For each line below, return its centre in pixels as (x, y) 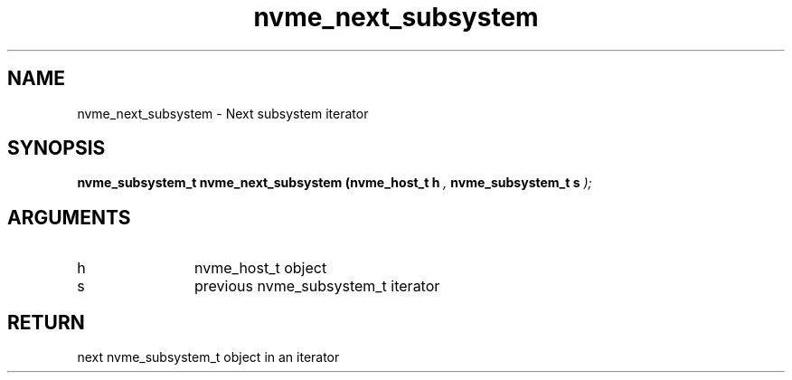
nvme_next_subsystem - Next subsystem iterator (223, 113)
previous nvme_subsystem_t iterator (317, 286)
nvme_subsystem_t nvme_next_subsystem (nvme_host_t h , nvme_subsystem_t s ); (335, 183)
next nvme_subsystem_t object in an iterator (208, 357)
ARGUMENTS (69, 217)
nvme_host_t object (261, 268)
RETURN (46, 322)
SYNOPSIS (57, 148)
